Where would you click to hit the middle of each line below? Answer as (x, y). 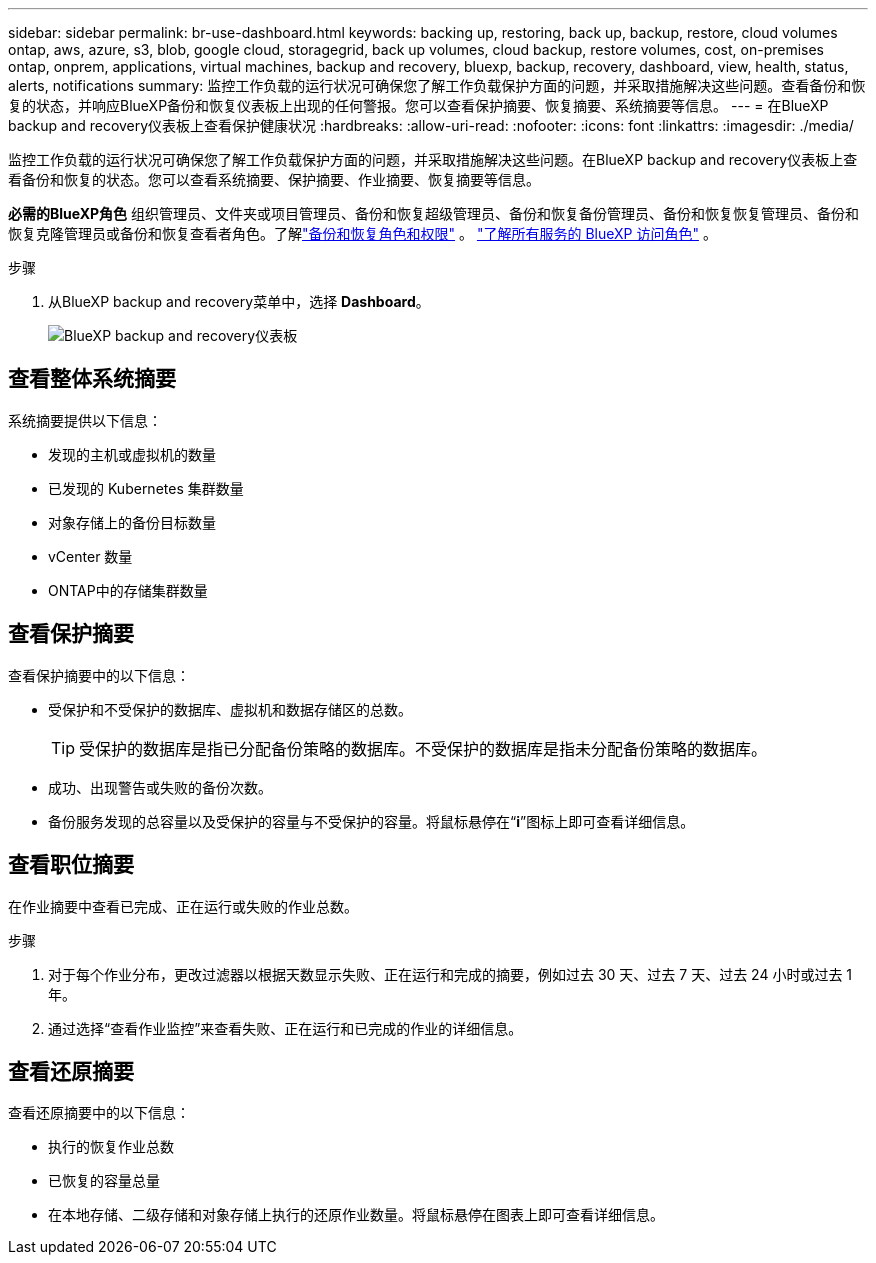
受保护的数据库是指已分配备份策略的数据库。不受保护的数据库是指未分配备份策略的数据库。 (423, 748)
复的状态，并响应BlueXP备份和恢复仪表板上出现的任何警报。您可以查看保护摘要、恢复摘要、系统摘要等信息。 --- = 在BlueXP (418, 105)
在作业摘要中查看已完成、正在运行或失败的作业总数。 (183, 906)
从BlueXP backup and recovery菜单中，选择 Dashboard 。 (239, 301)
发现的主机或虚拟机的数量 (132, 454)
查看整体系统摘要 (92, 379)
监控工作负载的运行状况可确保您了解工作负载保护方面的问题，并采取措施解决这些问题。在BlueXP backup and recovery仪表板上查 (433, 159)
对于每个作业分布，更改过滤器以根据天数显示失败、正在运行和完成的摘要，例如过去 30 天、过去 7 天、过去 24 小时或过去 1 (450, 974)
